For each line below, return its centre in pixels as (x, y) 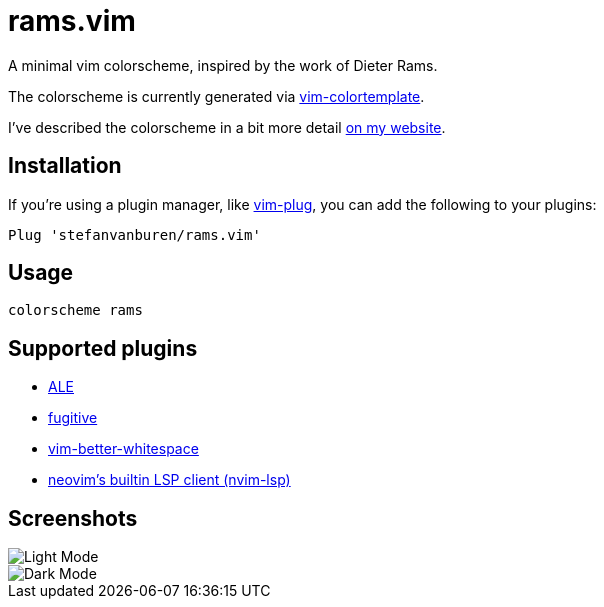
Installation (65, 166)
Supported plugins (103, 348)
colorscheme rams (75, 310)
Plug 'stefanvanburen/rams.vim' (134, 234)
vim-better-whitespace (123, 449)
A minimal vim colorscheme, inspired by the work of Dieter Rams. (223, 65)
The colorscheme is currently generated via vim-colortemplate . (216, 96)
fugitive (73, 418)
